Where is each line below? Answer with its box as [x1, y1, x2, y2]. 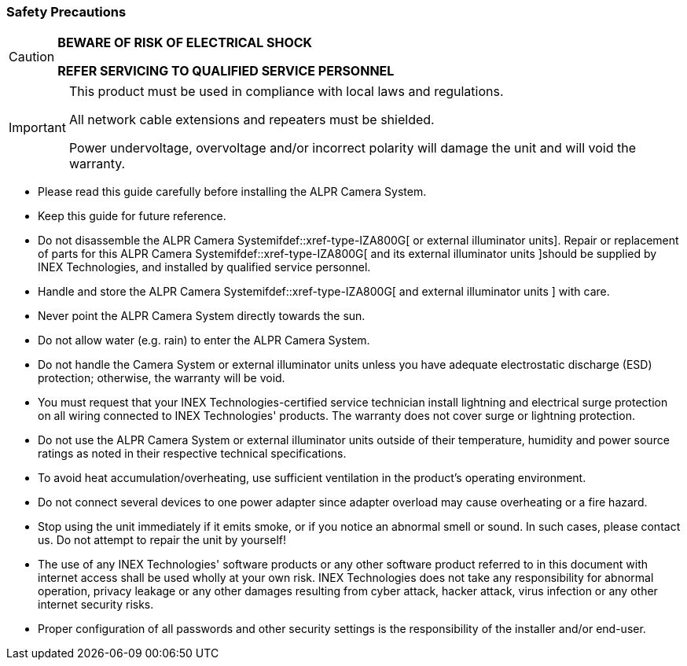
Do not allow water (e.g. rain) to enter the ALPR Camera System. [38, 333, 370, 348]
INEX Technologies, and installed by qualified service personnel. [38, 260, 371, 274]
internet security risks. [38, 598, 154, 612]
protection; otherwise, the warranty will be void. [38, 371, 285, 385]
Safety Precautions [6, 4, 127, 20]
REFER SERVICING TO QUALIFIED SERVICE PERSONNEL [57, 63, 395, 79]
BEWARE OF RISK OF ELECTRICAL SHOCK [57, 35, 313, 51]
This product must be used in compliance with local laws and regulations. [68, 83, 504, 100]
